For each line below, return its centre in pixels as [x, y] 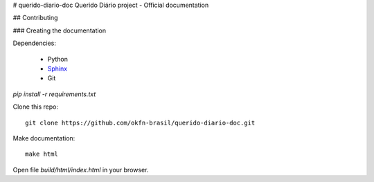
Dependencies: [35, 43]
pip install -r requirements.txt [54, 94]
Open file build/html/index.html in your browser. [81, 170]
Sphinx [57, 69]
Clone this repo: [36, 107]
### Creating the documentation [60, 30]
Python [58, 59]
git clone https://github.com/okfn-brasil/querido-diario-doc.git [140, 122]
